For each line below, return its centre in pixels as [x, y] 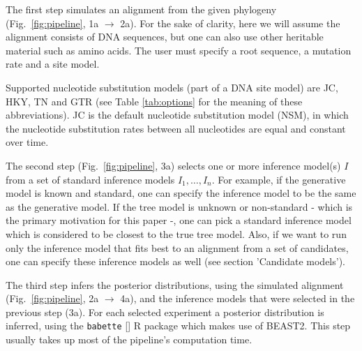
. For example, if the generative [279, 179]
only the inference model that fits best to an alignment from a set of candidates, [177, 247]
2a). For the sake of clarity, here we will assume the [230, 23]
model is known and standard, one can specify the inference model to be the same [181, 193]
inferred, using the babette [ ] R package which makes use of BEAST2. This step [178, 326]
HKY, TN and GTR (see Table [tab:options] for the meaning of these [154, 101]
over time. [27, 142]
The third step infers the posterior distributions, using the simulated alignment [175, 284]
